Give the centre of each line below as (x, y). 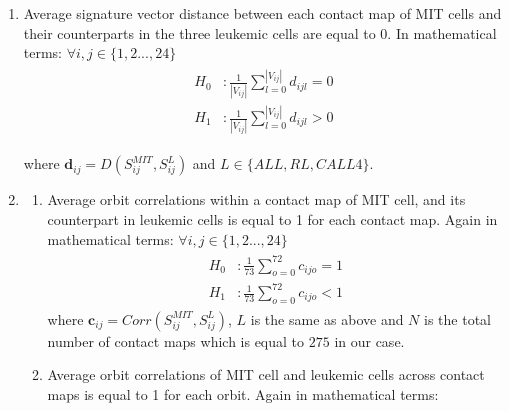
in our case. (369, 340)
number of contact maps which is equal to (176, 340)
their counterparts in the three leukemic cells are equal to (199, 32)
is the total (457, 318)
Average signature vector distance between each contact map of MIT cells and (262, 13)
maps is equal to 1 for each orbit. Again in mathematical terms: (243, 394)
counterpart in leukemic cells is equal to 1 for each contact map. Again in (272, 218)
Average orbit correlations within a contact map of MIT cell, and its (256, 199)
